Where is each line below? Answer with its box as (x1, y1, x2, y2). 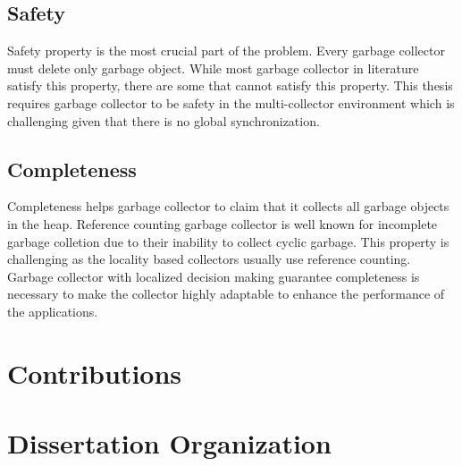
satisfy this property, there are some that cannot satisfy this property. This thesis (7, 76, 453, 95)
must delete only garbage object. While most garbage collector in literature (7, 58, 419, 77)
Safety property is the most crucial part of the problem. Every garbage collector (7, 41, 445, 60)
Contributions (7, 354, 182, 391)
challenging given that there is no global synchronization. (7, 111, 320, 130)
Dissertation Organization (7, 425, 332, 462)
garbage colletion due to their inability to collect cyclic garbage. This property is (7, 232, 449, 250)
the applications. (7, 301, 98, 320)
